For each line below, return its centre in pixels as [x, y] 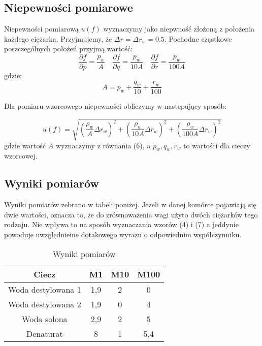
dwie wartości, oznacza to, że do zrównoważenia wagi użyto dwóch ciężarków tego [131, 214]
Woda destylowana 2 [45, 304]
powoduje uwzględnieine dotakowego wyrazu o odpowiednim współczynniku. [123, 234]
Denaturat [44, 333]
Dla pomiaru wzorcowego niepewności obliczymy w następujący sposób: [116, 106]
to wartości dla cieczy [217, 145]
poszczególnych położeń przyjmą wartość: [69, 49]
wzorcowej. [21, 156]
